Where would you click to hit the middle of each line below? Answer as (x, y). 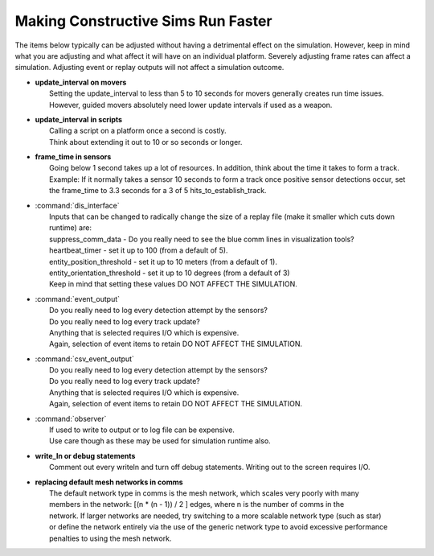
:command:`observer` (71, 418)
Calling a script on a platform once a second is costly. (138, 131)
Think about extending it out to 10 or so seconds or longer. (146, 142)
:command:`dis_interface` (77, 205)
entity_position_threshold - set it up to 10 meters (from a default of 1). (163, 262)
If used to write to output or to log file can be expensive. (142, 430)
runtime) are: (71, 228)
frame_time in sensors (73, 157)
